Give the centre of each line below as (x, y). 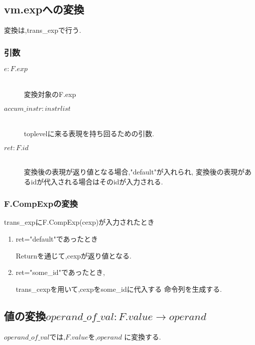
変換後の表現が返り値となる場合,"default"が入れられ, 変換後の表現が (134, 171)
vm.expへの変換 (44, 9)
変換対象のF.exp (50, 94)
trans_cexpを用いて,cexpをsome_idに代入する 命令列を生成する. (119, 289)
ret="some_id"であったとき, (60, 272)
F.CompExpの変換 (41, 204)
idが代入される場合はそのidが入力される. (97, 181)
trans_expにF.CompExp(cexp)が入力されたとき (79, 222)
